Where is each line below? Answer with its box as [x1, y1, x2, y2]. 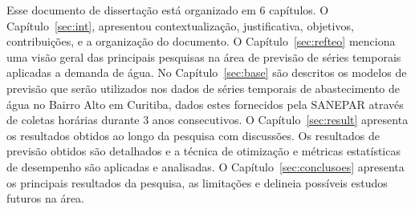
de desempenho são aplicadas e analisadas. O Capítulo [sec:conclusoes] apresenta [6, 158, 405, 175]
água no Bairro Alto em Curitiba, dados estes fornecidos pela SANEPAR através [6, 95, 404, 112]
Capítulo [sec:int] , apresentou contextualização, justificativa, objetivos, [6, 17, 354, 34]
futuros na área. [6, 190, 85, 207]
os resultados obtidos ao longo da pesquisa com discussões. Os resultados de [6, 127, 380, 143]
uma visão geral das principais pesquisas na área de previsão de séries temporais [6, 48, 401, 65]
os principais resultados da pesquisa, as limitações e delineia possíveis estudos [6, 174, 388, 191]
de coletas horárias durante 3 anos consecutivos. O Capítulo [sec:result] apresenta [6, 111, 409, 128]
